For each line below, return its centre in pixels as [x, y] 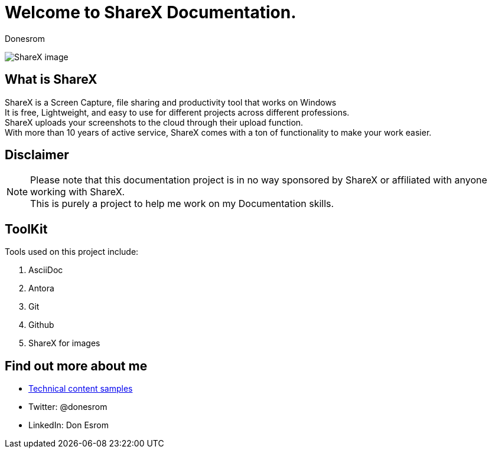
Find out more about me [76, 366]
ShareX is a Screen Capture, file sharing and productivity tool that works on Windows [171, 102]
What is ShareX [51, 80]
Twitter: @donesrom [68, 407]
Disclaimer [37, 155]
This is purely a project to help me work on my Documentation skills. [182, 204]
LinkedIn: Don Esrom [69, 425]
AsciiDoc [46, 270]
